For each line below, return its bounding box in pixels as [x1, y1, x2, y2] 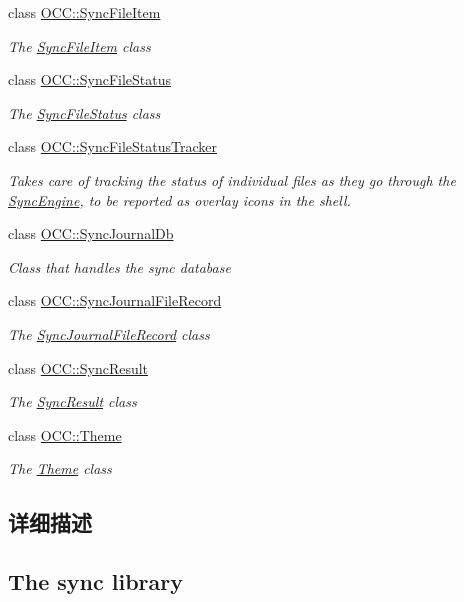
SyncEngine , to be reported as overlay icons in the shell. [8, 189, 351, 210]
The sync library [8, 566, 184, 597]
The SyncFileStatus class [8, 102, 161, 123]
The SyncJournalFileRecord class [8, 323, 210, 344]
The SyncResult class [8, 391, 137, 412]
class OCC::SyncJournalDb [8, 223, 174, 244]
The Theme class [8, 458, 112, 479]
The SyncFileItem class [8, 35, 151, 56]
